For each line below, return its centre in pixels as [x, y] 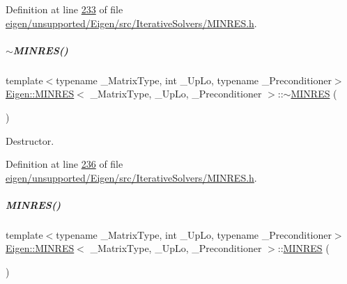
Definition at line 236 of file [64, 164]
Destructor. [30, 140]
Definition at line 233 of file [64, 9]
